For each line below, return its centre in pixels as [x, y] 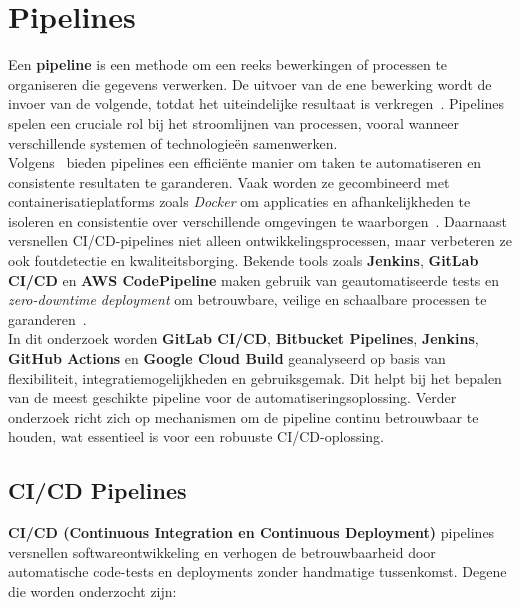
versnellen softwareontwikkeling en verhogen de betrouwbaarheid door [222, 551]
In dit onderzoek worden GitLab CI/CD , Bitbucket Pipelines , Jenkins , [243, 338]
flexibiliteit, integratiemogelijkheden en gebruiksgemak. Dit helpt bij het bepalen [255, 377]
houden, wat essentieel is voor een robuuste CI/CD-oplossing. [196, 436]
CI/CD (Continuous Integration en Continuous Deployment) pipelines [251, 532]
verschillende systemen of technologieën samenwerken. [173, 142]
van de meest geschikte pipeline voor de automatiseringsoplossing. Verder [232, 397]
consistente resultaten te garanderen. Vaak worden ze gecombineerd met [229, 181]
